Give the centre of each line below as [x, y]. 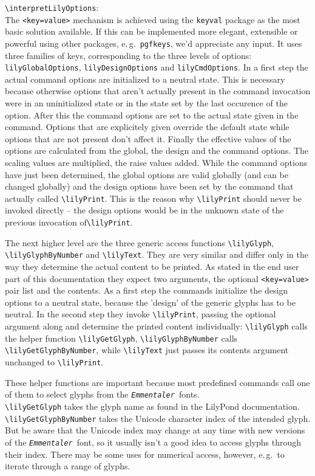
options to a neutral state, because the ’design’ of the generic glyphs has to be [150, 302]
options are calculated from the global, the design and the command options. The [157, 150]
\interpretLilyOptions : [52, 7]
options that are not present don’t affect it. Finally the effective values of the [148, 138]
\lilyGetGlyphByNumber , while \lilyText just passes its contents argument [147, 350]
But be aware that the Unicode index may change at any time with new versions [155, 430]
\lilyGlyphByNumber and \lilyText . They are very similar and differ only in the [157, 254]
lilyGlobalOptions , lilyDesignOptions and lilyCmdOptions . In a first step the [157, 67]
